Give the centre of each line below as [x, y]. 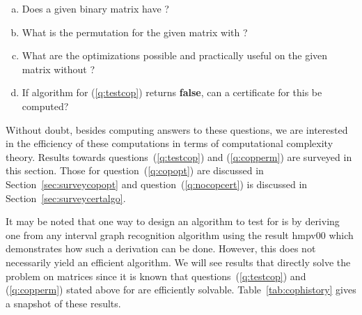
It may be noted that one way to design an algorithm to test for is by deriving [173, 221]
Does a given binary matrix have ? [95, 8]
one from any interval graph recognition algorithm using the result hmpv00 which [180, 235]
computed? [45, 106]
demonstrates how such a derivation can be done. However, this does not [161, 248]
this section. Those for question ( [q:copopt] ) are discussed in [135, 170]
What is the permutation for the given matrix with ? [135, 32]
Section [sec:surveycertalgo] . [66, 198]
